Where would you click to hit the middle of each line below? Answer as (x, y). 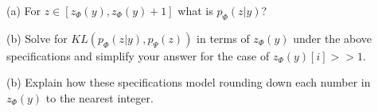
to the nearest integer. (99, 97)
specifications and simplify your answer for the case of (138, 55)
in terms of (223, 38)
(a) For (24, 10)
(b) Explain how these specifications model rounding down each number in (189, 82)
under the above (333, 38)
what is (195, 10)
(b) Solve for (37, 38)
